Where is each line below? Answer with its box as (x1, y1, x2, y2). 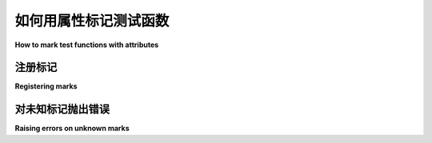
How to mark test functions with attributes (14, 40, 159, 50)
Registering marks (14, 81, 78, 91)
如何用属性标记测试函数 (14, 12, 170, 30)
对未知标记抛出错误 (14, 102, 110, 116)
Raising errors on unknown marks (14, 124, 130, 133)
